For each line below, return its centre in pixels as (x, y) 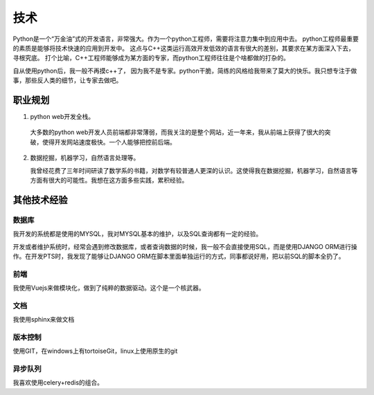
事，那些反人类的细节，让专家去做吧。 (68, 80)
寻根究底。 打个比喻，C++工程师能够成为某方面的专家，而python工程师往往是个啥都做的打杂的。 (151, 58)
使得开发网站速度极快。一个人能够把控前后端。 (109, 142)
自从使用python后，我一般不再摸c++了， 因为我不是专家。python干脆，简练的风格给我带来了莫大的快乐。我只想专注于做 (185, 71)
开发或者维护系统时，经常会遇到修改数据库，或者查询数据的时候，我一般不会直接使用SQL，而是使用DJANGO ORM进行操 (185, 246)
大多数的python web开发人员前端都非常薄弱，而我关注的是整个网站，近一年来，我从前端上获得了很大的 (177, 132)
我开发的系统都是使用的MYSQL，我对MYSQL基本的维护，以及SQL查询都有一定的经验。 (137, 234)
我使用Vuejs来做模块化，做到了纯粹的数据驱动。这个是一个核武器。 (109, 288)
